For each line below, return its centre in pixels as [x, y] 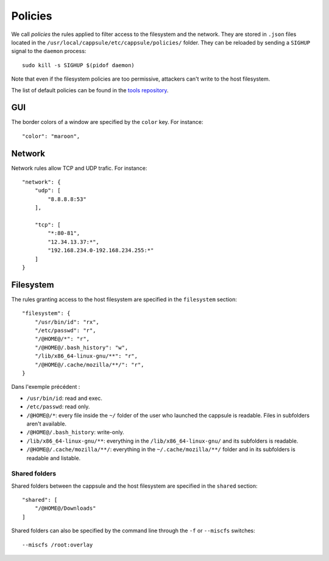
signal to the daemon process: [49, 51]
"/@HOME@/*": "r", [62, 339]
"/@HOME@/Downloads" [65, 509]
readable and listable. [54, 458]
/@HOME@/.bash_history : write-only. [75, 432]
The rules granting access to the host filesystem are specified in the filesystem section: [124, 299]
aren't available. [47, 424]
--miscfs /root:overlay [58, 545]
